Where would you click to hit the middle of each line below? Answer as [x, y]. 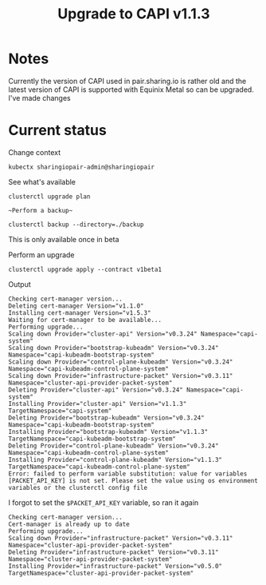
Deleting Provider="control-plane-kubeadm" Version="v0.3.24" [113, 446]
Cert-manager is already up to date [69, 524]
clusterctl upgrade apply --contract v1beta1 [85, 269]
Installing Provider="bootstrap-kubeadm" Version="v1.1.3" [108, 432]
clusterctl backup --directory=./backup [76, 225]
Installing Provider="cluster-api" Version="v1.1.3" [98, 404]
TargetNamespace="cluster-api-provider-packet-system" [101, 573]
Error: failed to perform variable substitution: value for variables [128, 474]
